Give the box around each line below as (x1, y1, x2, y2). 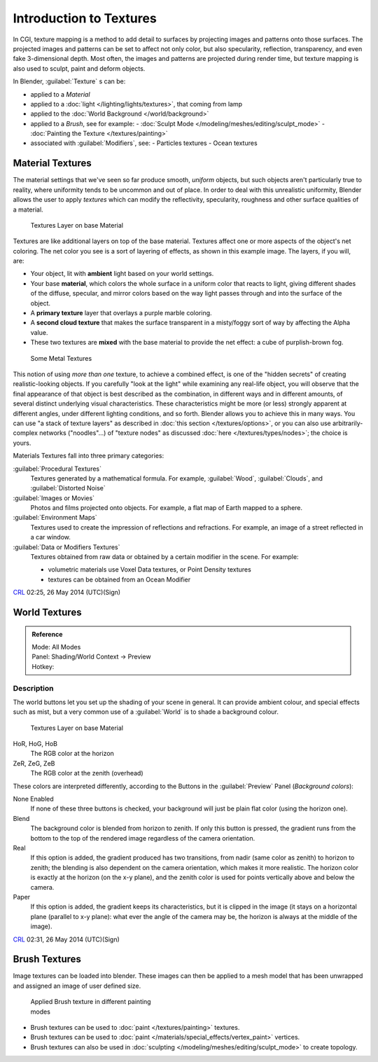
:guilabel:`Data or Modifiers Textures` (13, 543, 120, 551)
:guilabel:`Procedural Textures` (13, 464, 101, 473)
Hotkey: (31, 662, 55, 670)
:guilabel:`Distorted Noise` (30, 484, 106, 492)
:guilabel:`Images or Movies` (13, 494, 94, 502)
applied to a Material (30, 90, 90, 98)
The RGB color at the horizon (30, 750, 115, 758)
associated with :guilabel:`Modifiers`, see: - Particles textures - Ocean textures (30, 139, 258, 147)
